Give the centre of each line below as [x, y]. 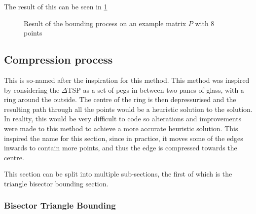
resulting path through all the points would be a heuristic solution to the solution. [128, 109]
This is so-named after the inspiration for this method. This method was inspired [127, 80]
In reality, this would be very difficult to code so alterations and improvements [123, 119]
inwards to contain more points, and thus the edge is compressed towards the [121, 148]
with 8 [205, 23]
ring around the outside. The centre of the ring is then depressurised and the [120, 99]
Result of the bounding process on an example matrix [105, 23]
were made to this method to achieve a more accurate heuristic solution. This [121, 128]
